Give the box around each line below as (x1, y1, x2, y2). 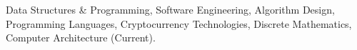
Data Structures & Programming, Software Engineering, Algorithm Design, (6, 2, 335, 16)
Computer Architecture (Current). (6, 30, 156, 45)
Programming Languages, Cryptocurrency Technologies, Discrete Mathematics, (6, 16, 352, 31)
